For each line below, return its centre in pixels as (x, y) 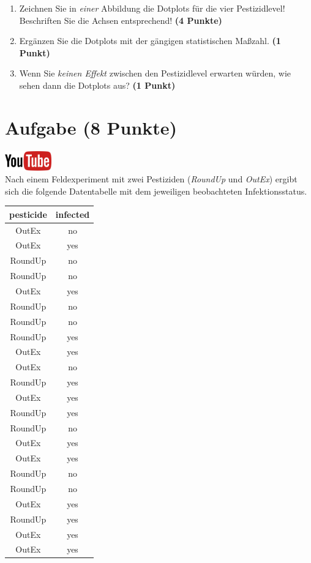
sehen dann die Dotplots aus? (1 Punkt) (97, 85)
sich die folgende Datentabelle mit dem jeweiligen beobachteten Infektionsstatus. (156, 191)
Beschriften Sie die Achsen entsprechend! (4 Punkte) (121, 20)
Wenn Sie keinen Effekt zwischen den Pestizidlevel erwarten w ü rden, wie (155, 73)
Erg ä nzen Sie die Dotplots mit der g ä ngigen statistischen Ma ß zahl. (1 (150, 41)
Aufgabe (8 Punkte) (91, 127)
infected (73, 214)
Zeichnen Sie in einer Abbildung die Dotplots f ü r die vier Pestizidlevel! (152, 8)
